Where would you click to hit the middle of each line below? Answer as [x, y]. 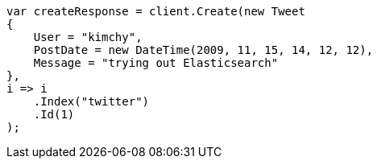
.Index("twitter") [91, 101]
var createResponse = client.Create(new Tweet [156, 11]
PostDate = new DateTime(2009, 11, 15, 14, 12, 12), [203, 50]
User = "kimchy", [88, 37]
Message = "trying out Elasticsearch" [156, 63]
